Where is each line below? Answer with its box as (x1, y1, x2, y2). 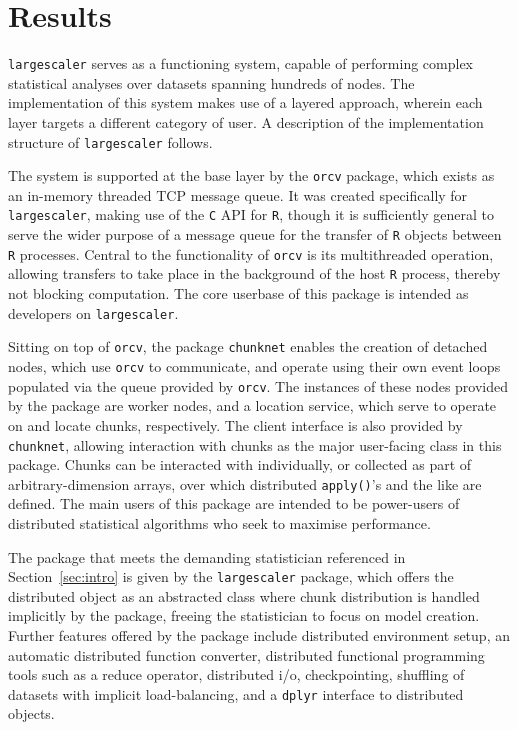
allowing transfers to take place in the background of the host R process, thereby (8, 263, 501, 284)
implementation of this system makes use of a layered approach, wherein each (8, 92, 483, 113)
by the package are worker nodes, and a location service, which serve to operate (8, 395, 497, 416)
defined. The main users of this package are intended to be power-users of (8, 493, 460, 514)
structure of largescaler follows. (8, 131, 213, 152)
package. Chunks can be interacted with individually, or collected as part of (8, 454, 472, 475)
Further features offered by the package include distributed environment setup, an (8, 625, 510, 646)
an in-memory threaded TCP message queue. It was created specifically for (8, 184, 468, 205)
